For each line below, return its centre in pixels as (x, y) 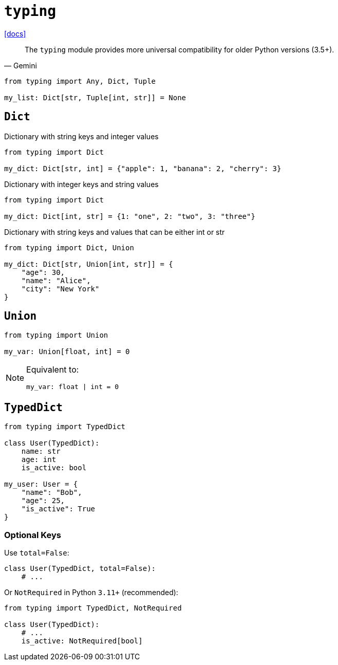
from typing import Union (56, 335)
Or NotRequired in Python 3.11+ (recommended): (91, 593)
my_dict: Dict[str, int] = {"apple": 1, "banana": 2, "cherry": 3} (143, 168)
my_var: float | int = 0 (73, 387)
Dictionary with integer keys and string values (81, 184)
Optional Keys (33, 535)
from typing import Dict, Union (69, 247)
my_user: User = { (41, 484)
